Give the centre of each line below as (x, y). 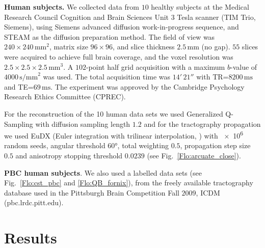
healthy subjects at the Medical (200, 7)
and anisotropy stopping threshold (69, 155)
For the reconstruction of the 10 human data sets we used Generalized (114, 113)
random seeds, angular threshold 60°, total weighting (86, 145)
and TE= (19, 86)
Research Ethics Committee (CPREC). (65, 97)
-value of (244, 66)
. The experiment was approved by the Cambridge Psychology (148, 86)
